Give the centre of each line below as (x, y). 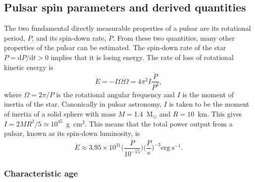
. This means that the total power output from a (159, 123)
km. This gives (220, 113)
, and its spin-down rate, (69, 37)
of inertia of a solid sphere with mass (60, 113)
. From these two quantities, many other (174, 37)
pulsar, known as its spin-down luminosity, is (72, 133)
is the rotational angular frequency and (115, 94)
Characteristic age (41, 173)
